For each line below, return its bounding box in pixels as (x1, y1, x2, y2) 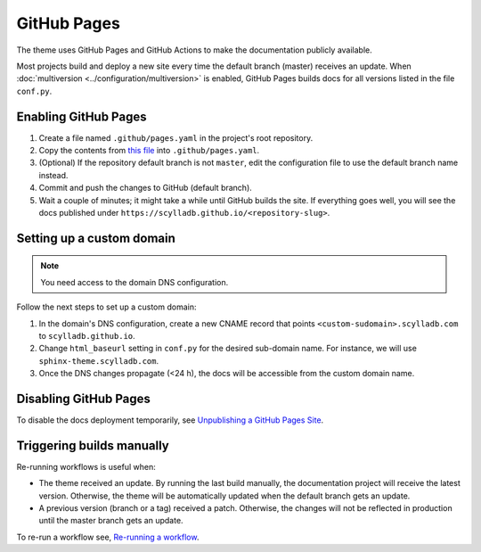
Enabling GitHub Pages (16, 109, 147, 124)
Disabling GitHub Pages (16, 391, 151, 406)
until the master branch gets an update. (38, 515, 183, 526)
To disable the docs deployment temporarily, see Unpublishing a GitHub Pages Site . (16, 415, 324, 425)
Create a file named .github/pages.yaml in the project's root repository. (38, 132, 314, 143)
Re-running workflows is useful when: (16, 461, 156, 472)
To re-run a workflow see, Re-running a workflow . (16, 531, 200, 542)
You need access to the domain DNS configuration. (40, 276, 229, 287)
